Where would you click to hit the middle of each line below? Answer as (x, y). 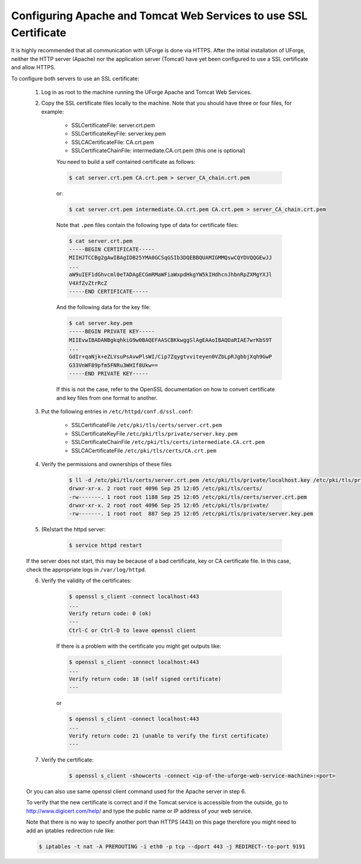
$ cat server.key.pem (101, 323)
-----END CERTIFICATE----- (109, 291)
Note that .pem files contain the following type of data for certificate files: (147, 225)
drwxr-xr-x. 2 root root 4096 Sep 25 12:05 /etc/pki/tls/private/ (169, 506)
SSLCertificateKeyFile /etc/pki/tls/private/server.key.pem (154, 433)
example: (53, 111)
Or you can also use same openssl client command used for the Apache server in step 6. (136, 791)
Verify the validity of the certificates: (86, 581)
